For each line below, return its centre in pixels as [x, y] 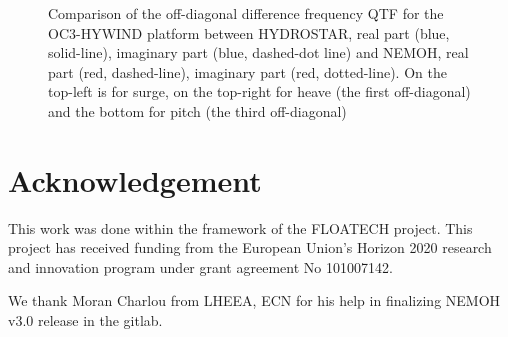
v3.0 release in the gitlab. [85, 320]
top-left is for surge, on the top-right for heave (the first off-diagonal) [259, 91]
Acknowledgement [135, 179]
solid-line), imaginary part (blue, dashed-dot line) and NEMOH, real [258, 52]
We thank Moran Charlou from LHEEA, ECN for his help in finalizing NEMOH [254, 300]
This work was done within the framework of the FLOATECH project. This [240, 227]
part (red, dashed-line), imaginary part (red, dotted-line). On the [247, 71]
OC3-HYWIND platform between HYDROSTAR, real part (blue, [249, 32]
